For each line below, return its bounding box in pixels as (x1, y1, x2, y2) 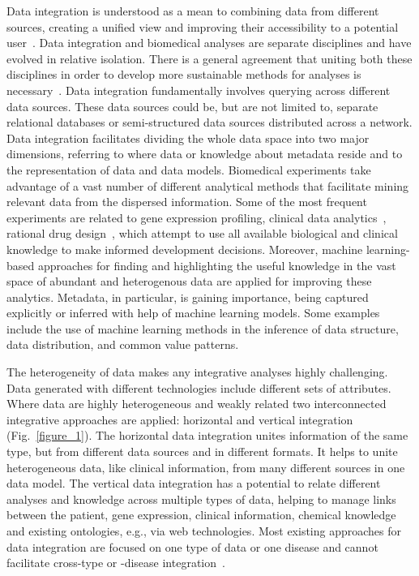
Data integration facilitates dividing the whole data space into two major (6, 129, 370, 146)
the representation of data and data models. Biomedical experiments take (6, 161, 371, 178)
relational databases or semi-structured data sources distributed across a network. (6, 114, 413, 131)
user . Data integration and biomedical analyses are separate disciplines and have (6, 34, 412, 51)
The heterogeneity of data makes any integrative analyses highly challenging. (6, 363, 388, 380)
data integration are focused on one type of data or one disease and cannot (6, 538, 378, 555)
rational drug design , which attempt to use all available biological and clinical (6, 225, 398, 242)
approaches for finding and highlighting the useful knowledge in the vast (37, 256, 396, 273)
